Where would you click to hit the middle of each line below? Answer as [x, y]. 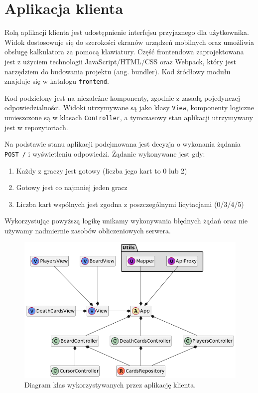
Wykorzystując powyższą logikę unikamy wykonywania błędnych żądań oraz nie [126, 221]
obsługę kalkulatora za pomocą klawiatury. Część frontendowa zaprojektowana [124, 52]
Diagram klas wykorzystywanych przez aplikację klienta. [110, 385]
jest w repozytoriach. [36, 127]
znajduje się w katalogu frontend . [57, 81]
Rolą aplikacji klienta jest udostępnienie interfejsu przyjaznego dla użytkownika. [127, 32]
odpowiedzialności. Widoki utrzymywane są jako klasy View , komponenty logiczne [129, 107]
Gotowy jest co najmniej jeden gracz [72, 187]
